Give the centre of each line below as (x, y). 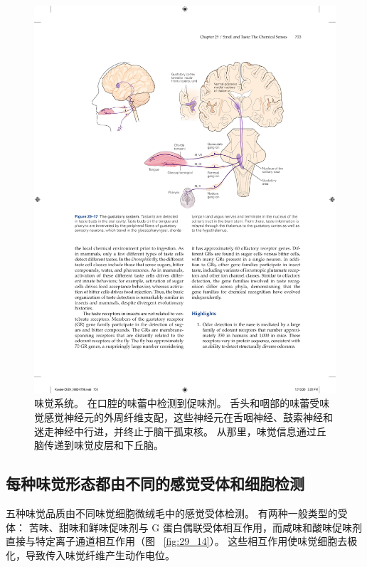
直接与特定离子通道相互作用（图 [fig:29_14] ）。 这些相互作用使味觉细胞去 (177, 541)
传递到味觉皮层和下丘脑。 (103, 445)
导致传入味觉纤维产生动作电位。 (100, 555)
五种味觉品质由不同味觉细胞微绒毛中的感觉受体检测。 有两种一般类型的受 (177, 513)
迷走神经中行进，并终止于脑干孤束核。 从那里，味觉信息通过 (175, 431)
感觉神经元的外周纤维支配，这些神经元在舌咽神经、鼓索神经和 (188, 417)
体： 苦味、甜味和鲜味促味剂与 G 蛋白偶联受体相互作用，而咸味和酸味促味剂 (184, 527)
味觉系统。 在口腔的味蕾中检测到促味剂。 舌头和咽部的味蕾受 (177, 403)
